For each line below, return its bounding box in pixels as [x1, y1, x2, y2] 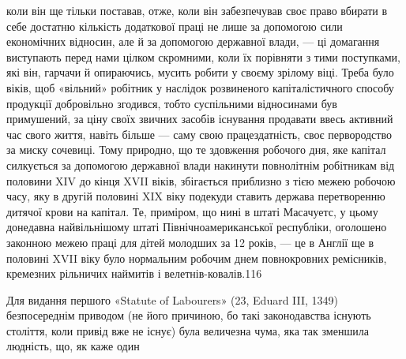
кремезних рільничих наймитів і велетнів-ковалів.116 [6, 265, 262, 282]
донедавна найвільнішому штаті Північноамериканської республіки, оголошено [6, 219, 387, 235]
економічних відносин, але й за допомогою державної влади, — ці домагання [6, 33, 380, 50]
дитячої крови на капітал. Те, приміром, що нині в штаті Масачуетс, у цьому [6, 203, 378, 219]
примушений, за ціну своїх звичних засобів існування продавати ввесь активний [6, 110, 393, 127]
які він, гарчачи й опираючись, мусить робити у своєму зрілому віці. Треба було [6, 64, 394, 80]
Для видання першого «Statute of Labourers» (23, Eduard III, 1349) [6, 291, 339, 308]
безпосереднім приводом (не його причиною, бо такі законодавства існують [6, 307, 371, 323]
